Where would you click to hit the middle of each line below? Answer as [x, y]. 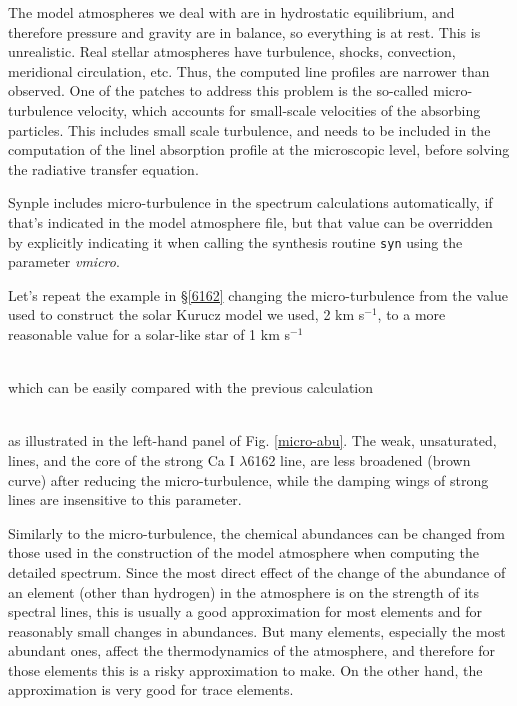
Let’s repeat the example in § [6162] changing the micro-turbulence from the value [258, 294]
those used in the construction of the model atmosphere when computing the [243, 552]
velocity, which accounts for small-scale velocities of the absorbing [279, 109]
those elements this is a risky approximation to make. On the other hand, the [245, 669]
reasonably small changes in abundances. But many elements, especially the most [257, 630]
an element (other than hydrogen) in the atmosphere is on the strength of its [244, 591]
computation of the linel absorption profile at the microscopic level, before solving [259, 149]
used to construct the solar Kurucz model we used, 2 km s [186, 314]
